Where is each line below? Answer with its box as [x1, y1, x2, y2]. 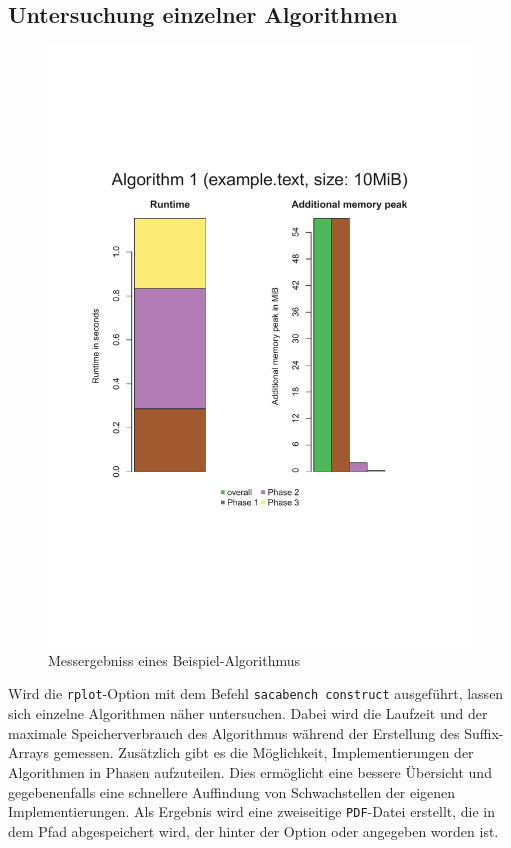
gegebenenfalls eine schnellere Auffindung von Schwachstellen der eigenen [8, 781, 456, 802]
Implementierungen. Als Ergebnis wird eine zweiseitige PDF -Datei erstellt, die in [8, 801, 496, 822]
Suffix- [464, 722, 504, 743]
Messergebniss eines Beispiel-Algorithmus [48, 649, 300, 670]
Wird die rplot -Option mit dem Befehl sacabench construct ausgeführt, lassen [8, 683, 504, 704]
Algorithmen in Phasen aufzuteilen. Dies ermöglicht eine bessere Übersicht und [8, 761, 492, 782]
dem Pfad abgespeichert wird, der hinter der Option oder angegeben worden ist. [8, 820, 499, 841]
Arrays [8, 742, 49, 763]
